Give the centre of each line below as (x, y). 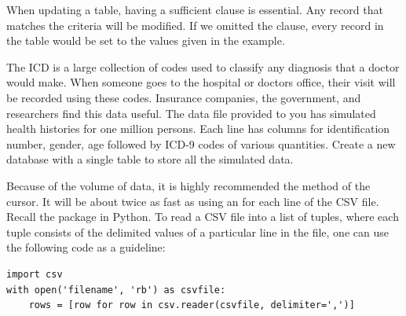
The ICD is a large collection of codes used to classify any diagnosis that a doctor (203, 66)
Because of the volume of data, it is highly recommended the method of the (188, 185)
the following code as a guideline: (86, 247)
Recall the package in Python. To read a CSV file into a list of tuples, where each (203, 217)
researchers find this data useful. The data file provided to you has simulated (191, 113)
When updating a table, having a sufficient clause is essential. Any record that (195, 9)
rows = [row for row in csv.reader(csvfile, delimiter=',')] (192, 305)
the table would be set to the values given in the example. (146, 40)
